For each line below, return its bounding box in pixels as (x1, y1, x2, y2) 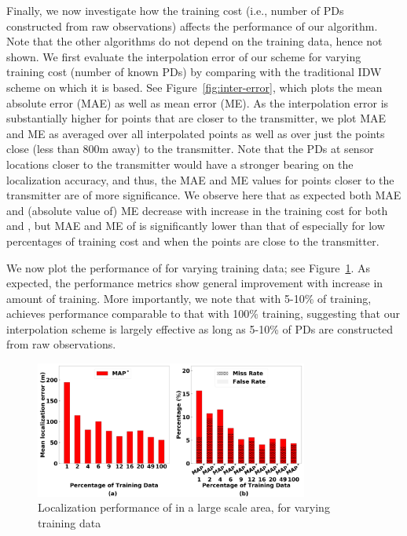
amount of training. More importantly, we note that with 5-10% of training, (6, 290, 372, 306)
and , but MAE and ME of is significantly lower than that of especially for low (6, 217, 385, 234)
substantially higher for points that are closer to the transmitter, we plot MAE (6, 110, 387, 126)
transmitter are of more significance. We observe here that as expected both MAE (6, 187, 401, 203)
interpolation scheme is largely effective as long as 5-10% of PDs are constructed (6, 320, 394, 337)
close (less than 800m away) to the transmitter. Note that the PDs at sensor (6, 140, 374, 157)
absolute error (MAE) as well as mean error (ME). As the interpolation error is (6, 94, 389, 111)
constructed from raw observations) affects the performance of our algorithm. (6, 17, 378, 34)
